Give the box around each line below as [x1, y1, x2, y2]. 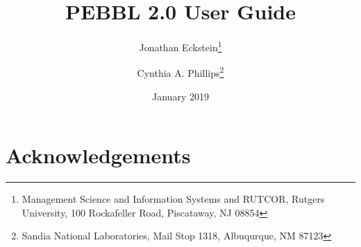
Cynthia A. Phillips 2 [137, 64, 224, 80]
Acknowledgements [6, 141, 191, 170]
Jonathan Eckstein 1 [139, 38, 222, 54]
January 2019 [152, 89, 209, 103]
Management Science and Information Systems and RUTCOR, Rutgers [22, 192, 325, 206]
